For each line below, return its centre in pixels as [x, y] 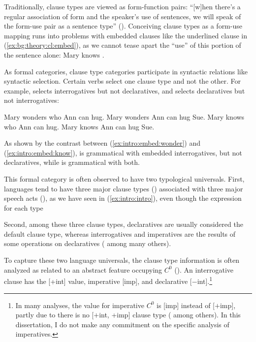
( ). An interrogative [204, 269]
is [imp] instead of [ [186, 305]
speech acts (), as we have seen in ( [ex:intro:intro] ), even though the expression [123, 198]
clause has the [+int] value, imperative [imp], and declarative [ [98, 281]
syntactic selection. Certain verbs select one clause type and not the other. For [122, 81]
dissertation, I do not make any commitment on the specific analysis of [122, 324]
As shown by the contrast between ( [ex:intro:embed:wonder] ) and [102, 143]
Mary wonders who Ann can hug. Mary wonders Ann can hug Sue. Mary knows [124, 116]
